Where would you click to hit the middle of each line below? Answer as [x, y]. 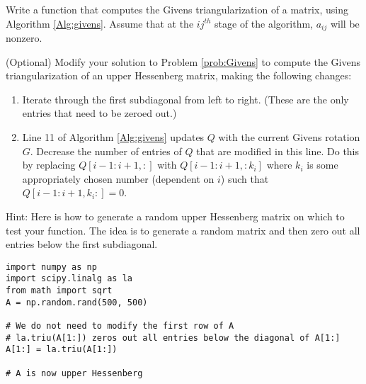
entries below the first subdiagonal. [82, 244]
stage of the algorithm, [264, 23]
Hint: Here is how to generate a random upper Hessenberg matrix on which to [175, 216]
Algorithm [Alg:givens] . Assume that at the [100, 23]
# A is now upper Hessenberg [74, 373]
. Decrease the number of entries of [106, 151]
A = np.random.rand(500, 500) [77, 302]
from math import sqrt [59, 291]
